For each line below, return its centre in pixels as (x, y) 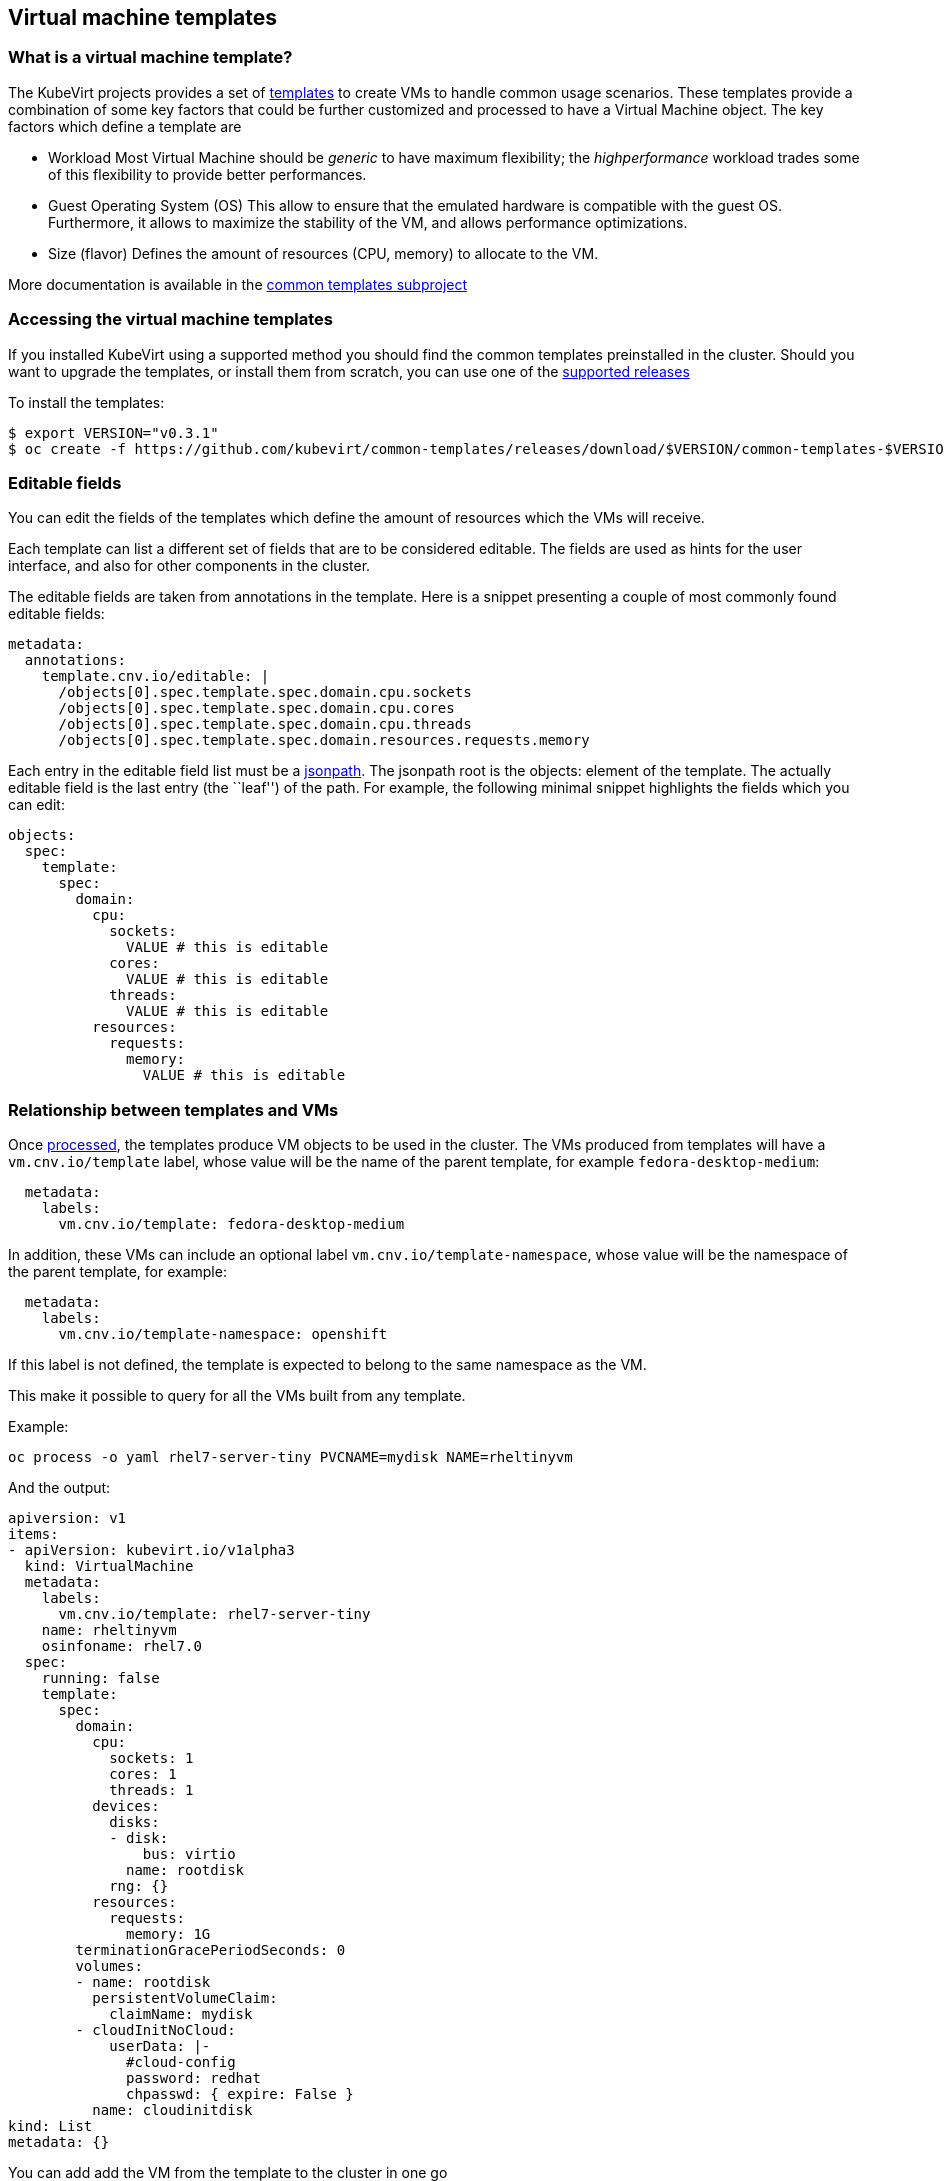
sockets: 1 (151, 1758)
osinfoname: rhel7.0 (121, 1646)
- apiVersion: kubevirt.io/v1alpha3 (151, 1550)
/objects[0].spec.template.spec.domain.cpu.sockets (265, 692)
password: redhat (193, 2078)
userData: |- (160, 2046)
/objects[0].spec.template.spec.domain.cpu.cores (256, 708)
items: (33, 1534)
